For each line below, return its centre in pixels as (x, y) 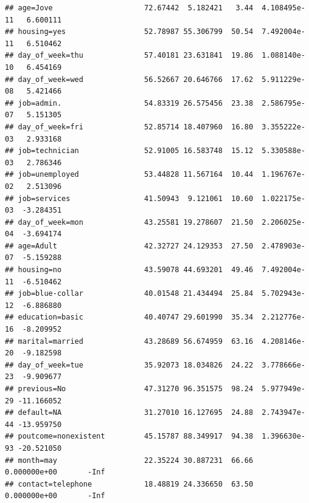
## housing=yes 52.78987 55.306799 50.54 (129, 32)
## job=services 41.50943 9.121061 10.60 (129, 198)
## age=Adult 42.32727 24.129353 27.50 (129, 246)
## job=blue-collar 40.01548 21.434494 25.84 (129, 294)
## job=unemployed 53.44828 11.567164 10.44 (129, 175)
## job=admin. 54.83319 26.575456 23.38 (129, 103)
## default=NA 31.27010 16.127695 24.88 (129, 413)
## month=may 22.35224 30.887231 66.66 (129, 460)
